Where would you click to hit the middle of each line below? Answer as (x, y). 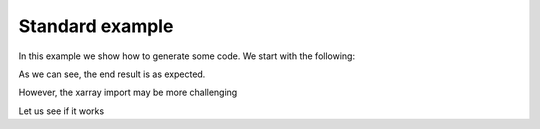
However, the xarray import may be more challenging (128, 92)
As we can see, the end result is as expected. (112, 74)
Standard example (96, 26)
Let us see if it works (61, 111)
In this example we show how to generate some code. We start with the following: (186, 56)
